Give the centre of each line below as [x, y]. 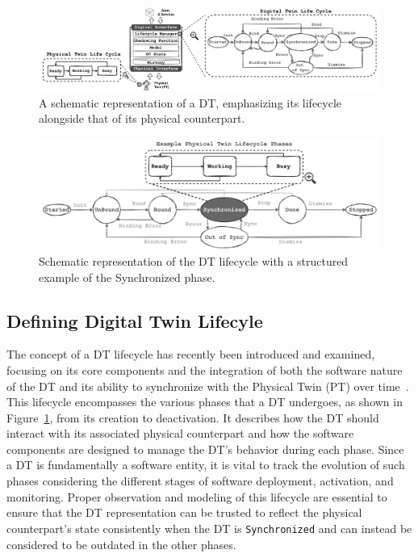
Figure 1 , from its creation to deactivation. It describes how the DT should [193, 417]
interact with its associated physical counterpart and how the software [180, 433]
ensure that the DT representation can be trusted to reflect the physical [184, 512]
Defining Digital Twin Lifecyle [135, 320]
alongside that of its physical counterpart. [142, 118]
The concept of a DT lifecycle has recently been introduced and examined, [191, 354]
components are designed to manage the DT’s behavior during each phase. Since [205, 449]
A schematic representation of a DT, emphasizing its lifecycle [190, 102]
